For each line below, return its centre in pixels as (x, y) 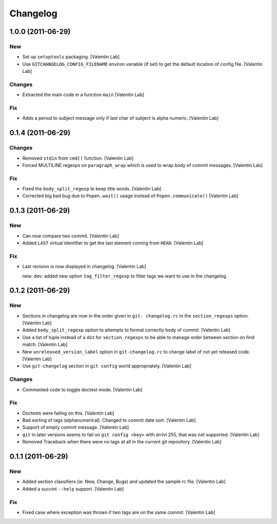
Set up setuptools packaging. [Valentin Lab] (71, 57)
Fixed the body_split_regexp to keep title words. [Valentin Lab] (92, 189)
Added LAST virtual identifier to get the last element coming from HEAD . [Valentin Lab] (113, 243)
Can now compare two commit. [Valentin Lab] (71, 236)
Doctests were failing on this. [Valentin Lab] (68, 413)
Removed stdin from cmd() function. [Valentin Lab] (78, 158)
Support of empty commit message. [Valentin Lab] (76, 427)
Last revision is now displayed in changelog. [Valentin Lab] (84, 267)
